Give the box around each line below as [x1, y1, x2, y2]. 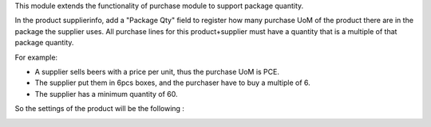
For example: [14, 52, 58, 62]
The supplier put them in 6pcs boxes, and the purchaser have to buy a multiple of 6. [34, 78, 310, 87]
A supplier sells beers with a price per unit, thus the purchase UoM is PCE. [34, 67, 279, 76]
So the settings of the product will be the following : [14, 104, 185, 114]
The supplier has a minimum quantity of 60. [34, 89, 179, 98]
